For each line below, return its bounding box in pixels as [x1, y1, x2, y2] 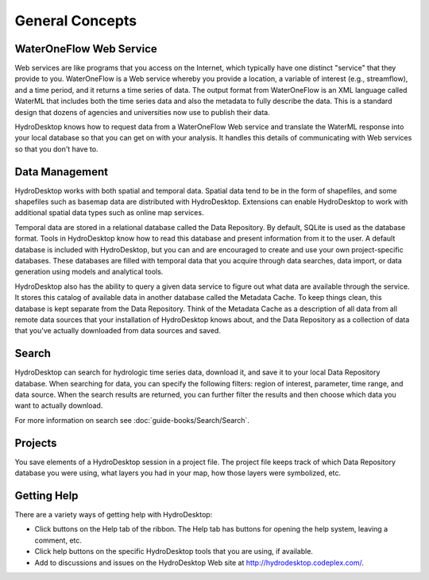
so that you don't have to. [14, 144, 99, 154]
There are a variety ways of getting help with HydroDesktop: [14, 510, 213, 520]
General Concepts [14, 12, 137, 29]
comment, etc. [34, 536, 83, 545]
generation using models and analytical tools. [14, 267, 164, 277]
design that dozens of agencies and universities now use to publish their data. [14, 107, 270, 117]
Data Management [14, 165, 109, 179]
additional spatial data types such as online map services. [14, 208, 204, 217]
